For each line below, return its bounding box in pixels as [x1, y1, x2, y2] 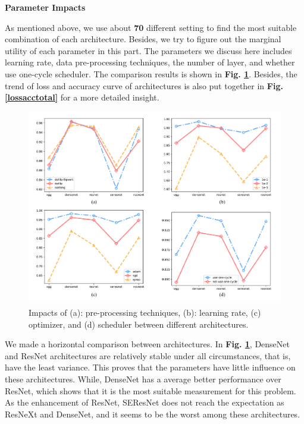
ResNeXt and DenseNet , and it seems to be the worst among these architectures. [5, 407, 300, 420]
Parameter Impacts [5, 1, 86, 13]
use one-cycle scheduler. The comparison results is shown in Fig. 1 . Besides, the [5, 67, 297, 80]
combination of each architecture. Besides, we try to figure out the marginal [5, 33, 281, 45]
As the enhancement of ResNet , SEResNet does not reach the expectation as [5, 396, 284, 409]
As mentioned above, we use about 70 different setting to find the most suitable [5, 21, 297, 33]
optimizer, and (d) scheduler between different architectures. [29, 318, 249, 330]
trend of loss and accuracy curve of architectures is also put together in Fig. [5, 79, 283, 92]
